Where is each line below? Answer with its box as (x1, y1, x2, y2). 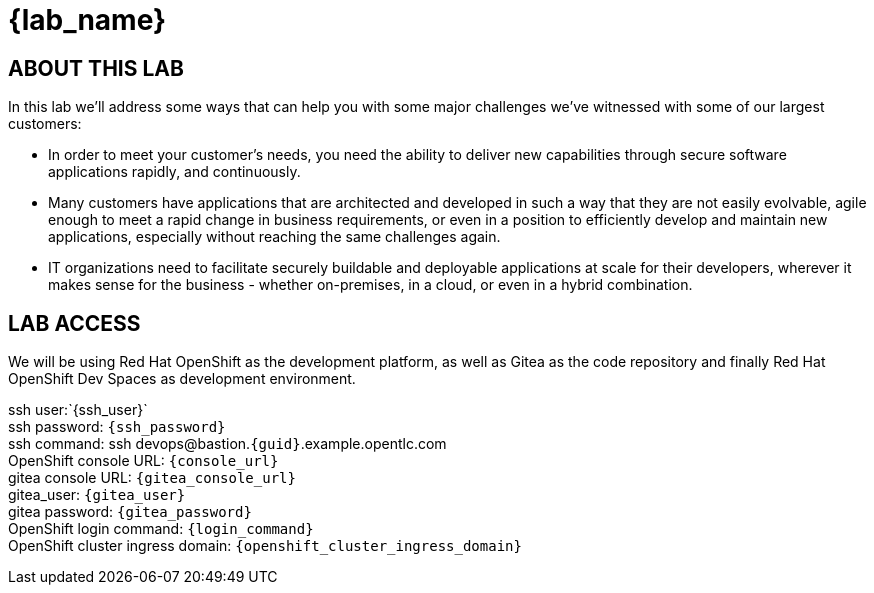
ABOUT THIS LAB (8, 55, 184, 81)
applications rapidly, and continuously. (48, 163, 301, 181)
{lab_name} (8, 3, 167, 37)
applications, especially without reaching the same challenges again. (48, 228, 501, 246)
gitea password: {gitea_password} (8, 503, 252, 521)
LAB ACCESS (8, 310, 141, 336)
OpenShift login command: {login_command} (8, 520, 314, 538)
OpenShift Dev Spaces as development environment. (8, 370, 356, 388)
